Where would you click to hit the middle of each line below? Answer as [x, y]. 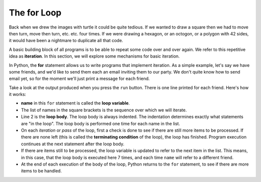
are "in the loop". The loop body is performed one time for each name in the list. [101, 123]
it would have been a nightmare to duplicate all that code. [66, 41]
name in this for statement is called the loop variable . [75, 103]
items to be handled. [42, 171]
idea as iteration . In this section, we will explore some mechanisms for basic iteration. [94, 56]
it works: [18, 94]
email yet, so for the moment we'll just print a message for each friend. [79, 79]
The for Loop [35, 13]
